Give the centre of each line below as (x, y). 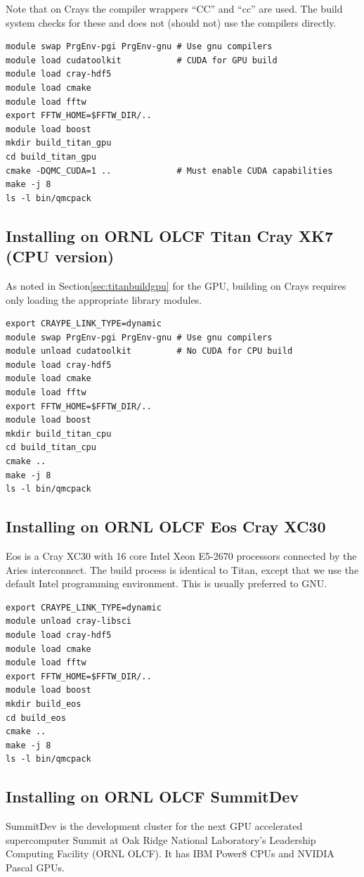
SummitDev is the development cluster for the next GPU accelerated (154, 826)
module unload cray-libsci (69, 621)
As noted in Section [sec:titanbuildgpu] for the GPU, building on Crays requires (176, 285)
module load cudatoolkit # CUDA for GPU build (142, 60)
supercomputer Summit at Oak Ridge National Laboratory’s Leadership (161, 839)
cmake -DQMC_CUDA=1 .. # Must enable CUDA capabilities (169, 171)
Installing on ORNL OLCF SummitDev (152, 796)
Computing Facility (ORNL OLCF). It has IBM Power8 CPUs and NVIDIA (170, 853)
